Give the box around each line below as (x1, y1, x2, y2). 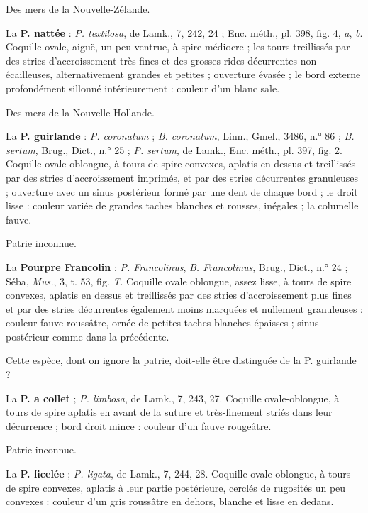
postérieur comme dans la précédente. (6, 329, 169, 343)
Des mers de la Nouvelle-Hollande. (6, 104, 155, 119)
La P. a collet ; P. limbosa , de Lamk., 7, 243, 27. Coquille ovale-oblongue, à (6, 390, 340, 405)
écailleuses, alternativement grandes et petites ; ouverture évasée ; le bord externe (6, 67, 361, 82)
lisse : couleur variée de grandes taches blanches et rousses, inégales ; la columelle (6, 198, 359, 213)
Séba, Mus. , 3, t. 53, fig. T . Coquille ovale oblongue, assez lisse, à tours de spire (6, 273, 352, 288)
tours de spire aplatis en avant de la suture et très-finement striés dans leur (6, 404, 333, 419)
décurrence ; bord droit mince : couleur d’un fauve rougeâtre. (6, 418, 272, 433)
